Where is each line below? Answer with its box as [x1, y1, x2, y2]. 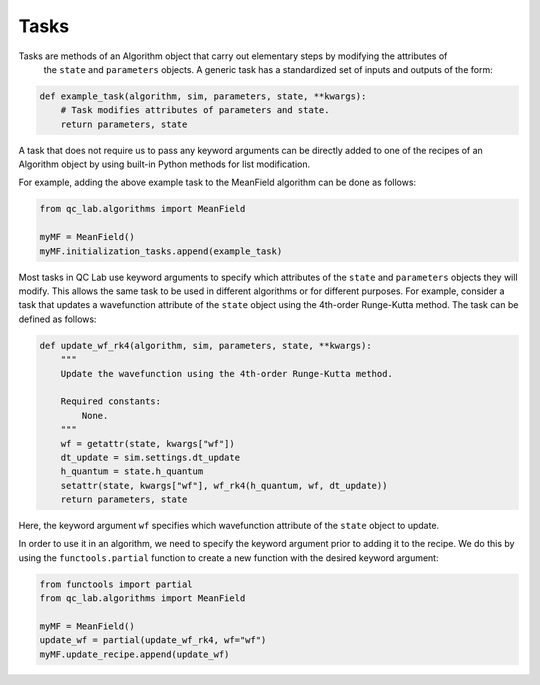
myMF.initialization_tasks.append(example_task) [39, 245, 283, 257]
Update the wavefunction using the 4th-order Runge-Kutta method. [60, 368, 394, 379]
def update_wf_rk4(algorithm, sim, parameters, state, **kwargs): [39, 340, 372, 351]
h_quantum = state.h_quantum [60, 466, 204, 477]
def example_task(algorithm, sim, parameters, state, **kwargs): [39, 90, 367, 102]
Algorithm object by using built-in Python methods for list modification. [18, 158, 311, 170]
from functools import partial [39, 578, 194, 590]
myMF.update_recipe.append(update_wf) [39, 648, 230, 660]
